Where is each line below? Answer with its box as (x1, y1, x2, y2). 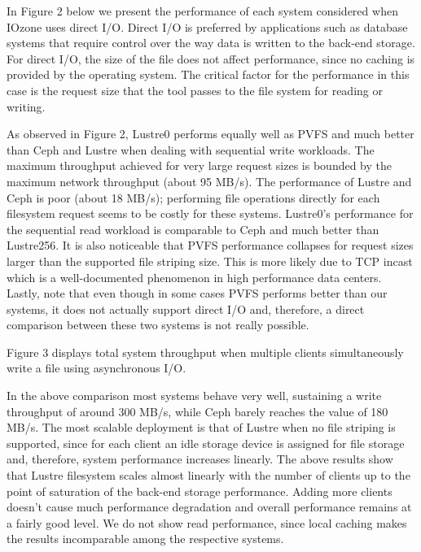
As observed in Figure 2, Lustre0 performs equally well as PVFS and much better (7, 125, 414, 142)
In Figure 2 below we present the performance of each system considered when (7, 2, 398, 19)
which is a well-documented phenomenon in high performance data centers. (7, 268, 382, 285)
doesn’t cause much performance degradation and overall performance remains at (7, 498, 412, 515)
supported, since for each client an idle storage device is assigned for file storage (7, 434, 405, 451)
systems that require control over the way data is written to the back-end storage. (7, 34, 415, 51)
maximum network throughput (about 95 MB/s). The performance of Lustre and (7, 172, 412, 189)
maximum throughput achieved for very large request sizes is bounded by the (7, 157, 392, 174)
